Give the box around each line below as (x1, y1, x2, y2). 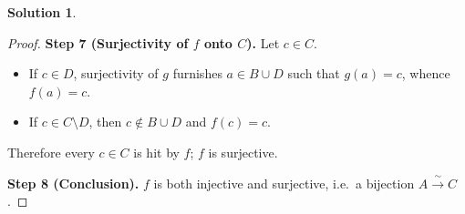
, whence (401, 64, 450, 83)
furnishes (172, 64, 222, 83)
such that (287, 64, 340, 83)
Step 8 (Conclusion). (7, 173, 139, 192)
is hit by (133, 142, 180, 161)
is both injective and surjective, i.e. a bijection (153, 173, 415, 192)
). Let (246, 33, 280, 52)
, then (88, 112, 122, 131)
